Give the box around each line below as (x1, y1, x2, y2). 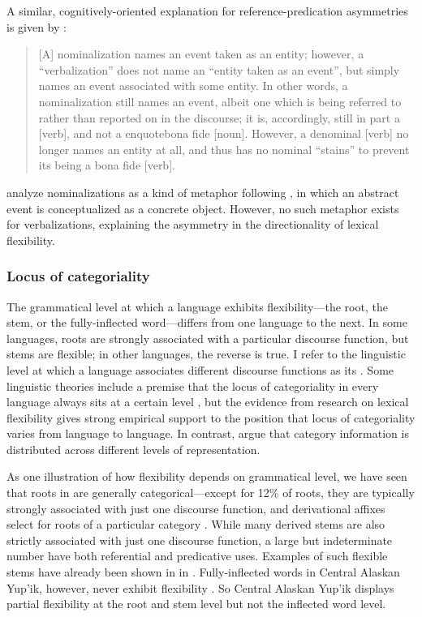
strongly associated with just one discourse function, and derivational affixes (6, 499, 385, 516)
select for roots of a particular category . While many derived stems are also (6, 516, 385, 533)
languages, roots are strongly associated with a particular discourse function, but (6, 329, 409, 346)
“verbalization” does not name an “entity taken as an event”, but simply (38, 61, 400, 78)
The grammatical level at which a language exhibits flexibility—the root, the (6, 298, 388, 315)
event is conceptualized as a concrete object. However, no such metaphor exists (6, 199, 399, 216)
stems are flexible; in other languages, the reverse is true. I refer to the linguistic (6, 345, 406, 362)
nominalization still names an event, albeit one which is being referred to (38, 92, 402, 109)
